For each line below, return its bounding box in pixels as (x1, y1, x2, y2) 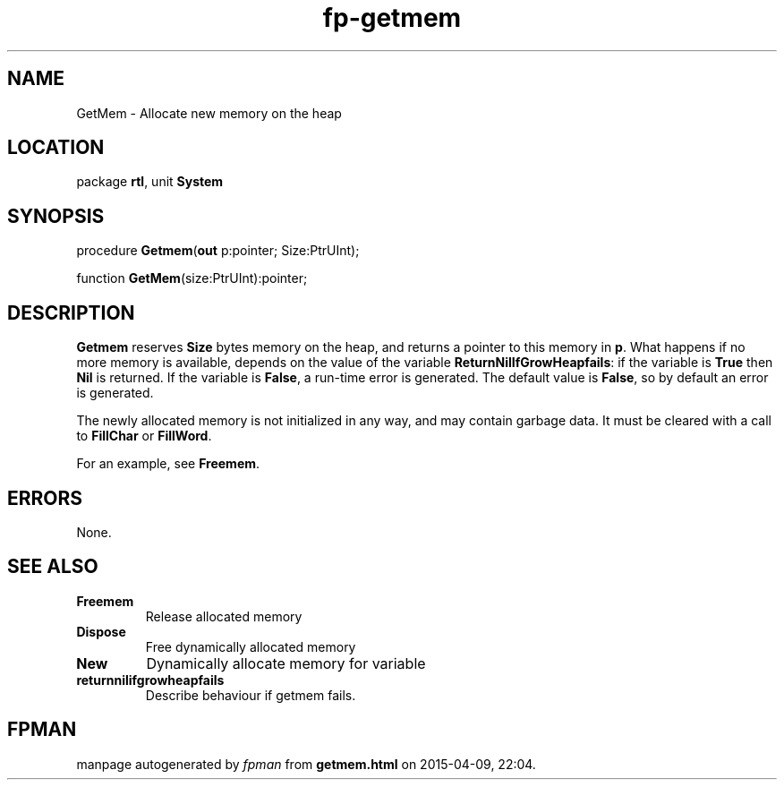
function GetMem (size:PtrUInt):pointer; (76, 270, 308, 287)
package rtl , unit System (76, 174, 224, 190)
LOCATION (7, 136, 105, 159)
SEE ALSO (7, 555, 98, 578)
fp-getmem (322, 3, 462, 33)
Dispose (76, 623, 126, 639)
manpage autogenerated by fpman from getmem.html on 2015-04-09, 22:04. (76, 756, 536, 772)
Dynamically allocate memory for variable (146, 654, 426, 672)
